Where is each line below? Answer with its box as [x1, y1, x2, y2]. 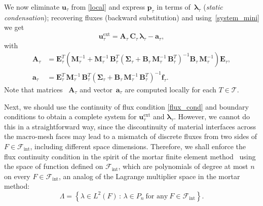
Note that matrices [4, 84, 63, 95]
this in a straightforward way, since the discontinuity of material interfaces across [4, 121, 256, 131]
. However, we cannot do [173, 111, 250, 122]
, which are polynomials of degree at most [118, 161, 248, 171]
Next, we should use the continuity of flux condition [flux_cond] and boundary [4, 101, 249, 112]
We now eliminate [4, 2, 60, 12]
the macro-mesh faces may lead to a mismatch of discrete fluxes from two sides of [4, 131, 257, 142]
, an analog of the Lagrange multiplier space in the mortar [58, 170, 240, 181]
